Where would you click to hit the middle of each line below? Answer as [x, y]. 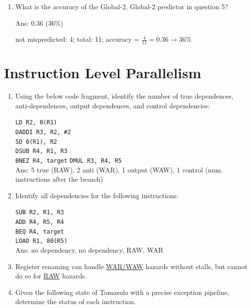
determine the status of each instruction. [76, 301]
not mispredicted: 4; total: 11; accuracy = [77, 39]
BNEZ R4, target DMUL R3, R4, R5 [69, 161]
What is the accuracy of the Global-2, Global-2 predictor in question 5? [122, 6]
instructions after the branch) [59, 179]
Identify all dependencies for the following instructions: [97, 195]
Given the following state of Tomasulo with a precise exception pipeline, [122, 292]
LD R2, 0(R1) [36, 123]
